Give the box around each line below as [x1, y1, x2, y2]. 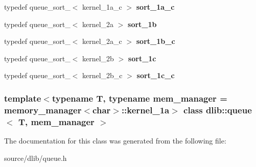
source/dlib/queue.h [4, 152, 67, 163]
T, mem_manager [18, 115, 95, 128]
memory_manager [4, 103, 82, 116]
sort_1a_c [136, 2, 175, 12]
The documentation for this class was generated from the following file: [4, 135, 226, 146]
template [4, 91, 41, 104]
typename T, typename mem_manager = [52, 91, 227, 104]
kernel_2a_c [82, 36, 122, 46]
